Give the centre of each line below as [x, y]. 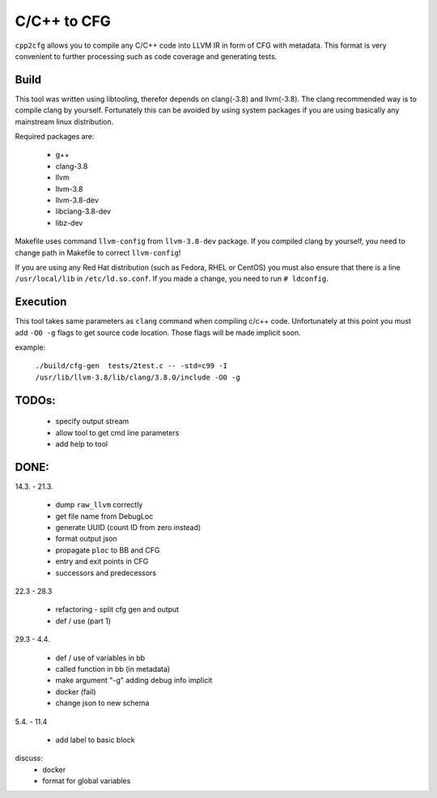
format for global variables [87, 781]
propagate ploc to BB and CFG [108, 550]
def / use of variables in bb [100, 658]
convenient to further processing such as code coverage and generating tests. [146, 56]
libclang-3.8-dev [83, 211]
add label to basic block [95, 740]
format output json [86, 539]
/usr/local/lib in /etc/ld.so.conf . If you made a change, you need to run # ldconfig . [172, 278]
